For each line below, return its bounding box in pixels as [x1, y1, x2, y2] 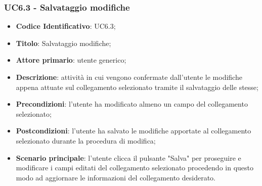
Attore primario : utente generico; [16, 55, 126, 65]
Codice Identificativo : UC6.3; [16, 21, 116, 31]
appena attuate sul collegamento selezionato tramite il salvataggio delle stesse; [16, 81, 258, 92]
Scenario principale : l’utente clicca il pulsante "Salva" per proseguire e [16, 152, 241, 163]
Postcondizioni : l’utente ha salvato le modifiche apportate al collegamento [16, 125, 251, 136]
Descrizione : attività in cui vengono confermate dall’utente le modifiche [16, 72, 242, 82]
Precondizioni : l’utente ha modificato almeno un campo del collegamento [16, 99, 248, 109]
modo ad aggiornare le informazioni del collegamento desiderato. [16, 172, 215, 182]
